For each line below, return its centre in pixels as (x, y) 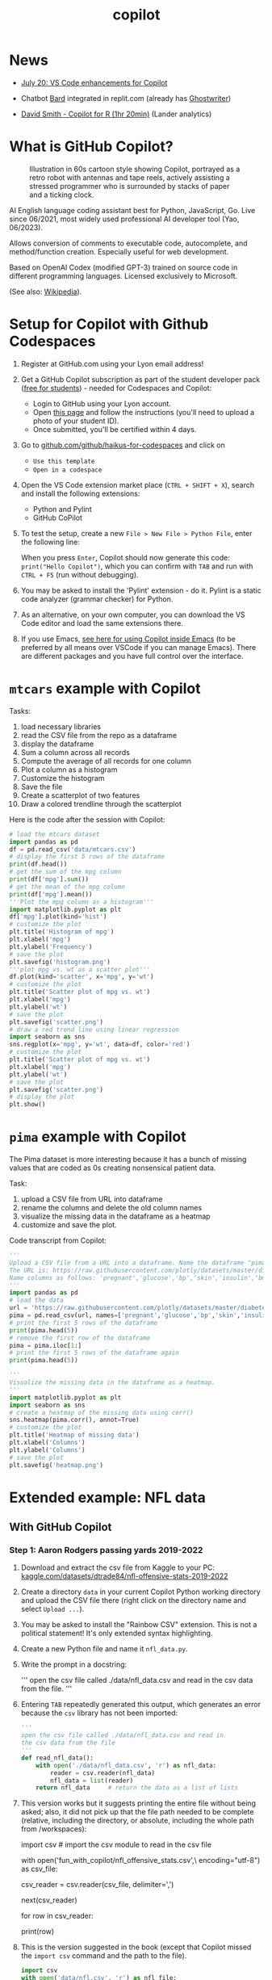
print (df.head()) (38, 864)
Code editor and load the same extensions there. (102, 623)
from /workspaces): (54, 1829)
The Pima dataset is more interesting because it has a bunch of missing (128, 1160)
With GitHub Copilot (61, 1527)
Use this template (64, 461)
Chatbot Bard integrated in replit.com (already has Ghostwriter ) (126, 98)
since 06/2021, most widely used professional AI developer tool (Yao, (124, 219)
